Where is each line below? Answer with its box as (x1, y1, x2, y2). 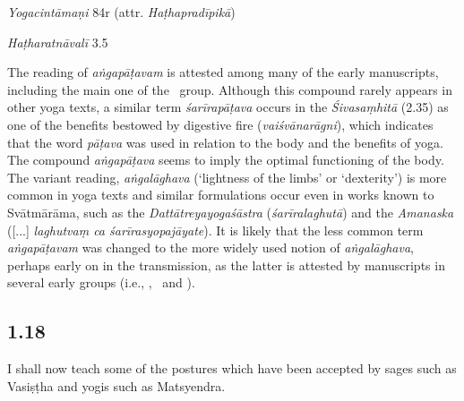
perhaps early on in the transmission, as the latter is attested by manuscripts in (7, 255, 445, 274)
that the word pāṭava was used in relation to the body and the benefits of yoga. (7, 132, 443, 151)
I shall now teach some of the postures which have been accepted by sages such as (7, 359, 457, 378)
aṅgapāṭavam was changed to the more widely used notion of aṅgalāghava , (7, 238, 414, 257)
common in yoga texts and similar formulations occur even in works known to (7, 185, 434, 204)
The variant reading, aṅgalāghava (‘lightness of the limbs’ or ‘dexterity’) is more (7, 167, 447, 186)
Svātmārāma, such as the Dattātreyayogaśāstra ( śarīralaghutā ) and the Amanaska (7, 202, 454, 221)
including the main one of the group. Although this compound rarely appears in (7, 80, 452, 98)
